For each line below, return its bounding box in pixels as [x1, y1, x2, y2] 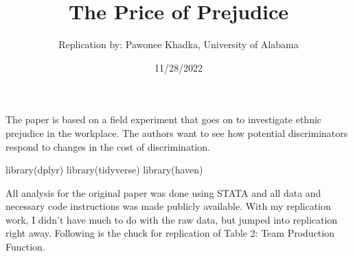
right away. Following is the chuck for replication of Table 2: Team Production [5, 226, 334, 240]
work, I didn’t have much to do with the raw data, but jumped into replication [5, 212, 338, 226]
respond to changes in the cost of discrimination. [5, 139, 210, 153]
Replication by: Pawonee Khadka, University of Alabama [58, 37, 299, 52]
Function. [5, 239, 45, 254]
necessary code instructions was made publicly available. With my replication [5, 199, 331, 213]
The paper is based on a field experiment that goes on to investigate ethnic [5, 112, 322, 127]
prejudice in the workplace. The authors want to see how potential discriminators [5, 125, 348, 140]
